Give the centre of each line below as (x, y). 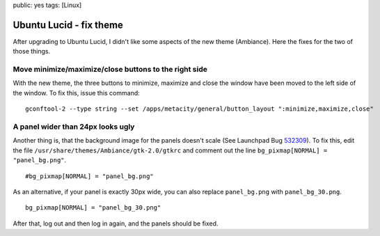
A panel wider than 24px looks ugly (74, 127)
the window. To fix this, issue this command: (77, 93)
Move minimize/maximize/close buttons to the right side (110, 70)
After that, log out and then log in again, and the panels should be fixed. (116, 223)
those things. (32, 52)
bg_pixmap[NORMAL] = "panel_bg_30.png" (93, 208)
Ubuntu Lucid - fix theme (68, 25)
